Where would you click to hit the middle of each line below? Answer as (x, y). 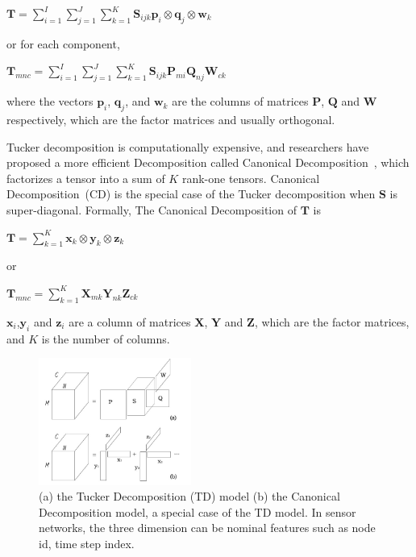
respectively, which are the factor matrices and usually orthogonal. (171, 119)
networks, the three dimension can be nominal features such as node (207, 528)
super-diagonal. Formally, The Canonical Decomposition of (152, 209)
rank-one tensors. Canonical (251, 178)
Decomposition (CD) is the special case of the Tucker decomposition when (191, 194)
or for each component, (63, 43)
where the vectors (50, 101)
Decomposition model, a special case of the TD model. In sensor (198, 511)
